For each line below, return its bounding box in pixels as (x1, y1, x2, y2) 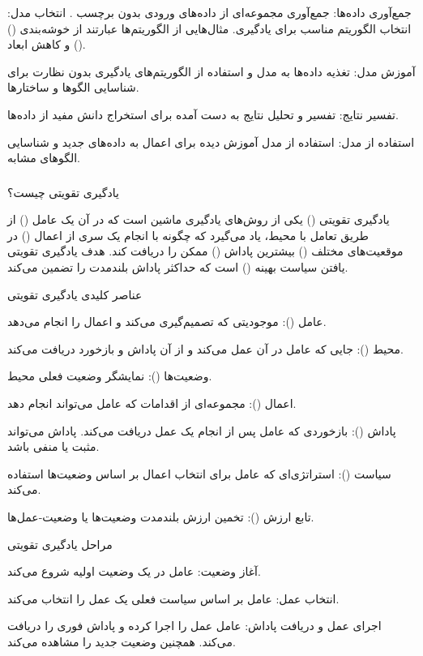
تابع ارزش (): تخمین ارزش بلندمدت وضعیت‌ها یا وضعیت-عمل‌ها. (7, 508, 314, 525)
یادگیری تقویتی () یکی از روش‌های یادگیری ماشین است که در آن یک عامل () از (7, 211, 390, 228)
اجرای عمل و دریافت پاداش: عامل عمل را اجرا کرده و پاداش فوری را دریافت (7, 617, 382, 634)
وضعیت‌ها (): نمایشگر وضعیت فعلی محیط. (7, 367, 212, 384)
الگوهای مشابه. (7, 149, 80, 166)
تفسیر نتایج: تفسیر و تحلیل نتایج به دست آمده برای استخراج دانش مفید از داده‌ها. (7, 105, 399, 122)
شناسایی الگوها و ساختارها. (7, 79, 139, 96)
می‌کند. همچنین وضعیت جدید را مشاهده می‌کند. (7, 632, 236, 650)
